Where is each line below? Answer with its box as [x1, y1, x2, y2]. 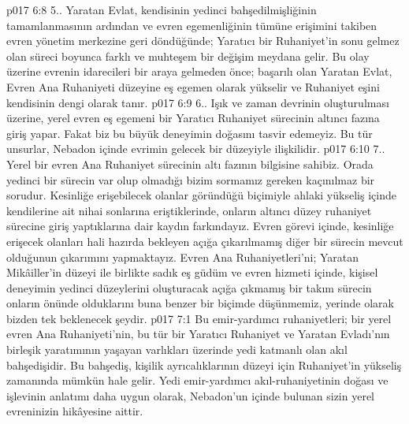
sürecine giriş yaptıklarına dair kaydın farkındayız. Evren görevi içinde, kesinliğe [6, 218, 394, 234]
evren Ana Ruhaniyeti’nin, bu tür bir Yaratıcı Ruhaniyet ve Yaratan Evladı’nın [6, 325, 390, 342]
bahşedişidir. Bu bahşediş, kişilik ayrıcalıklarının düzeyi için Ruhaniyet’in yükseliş [6, 356, 402, 373]
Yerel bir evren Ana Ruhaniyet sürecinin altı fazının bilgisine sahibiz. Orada [6, 155, 374, 172]
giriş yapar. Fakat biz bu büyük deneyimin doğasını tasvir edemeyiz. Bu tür [6, 125, 373, 141]
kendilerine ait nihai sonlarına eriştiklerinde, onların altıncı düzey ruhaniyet [6, 202, 372, 218]
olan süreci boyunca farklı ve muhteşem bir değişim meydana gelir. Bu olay [6, 47, 370, 64]
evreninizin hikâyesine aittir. [6, 403, 143, 419]
